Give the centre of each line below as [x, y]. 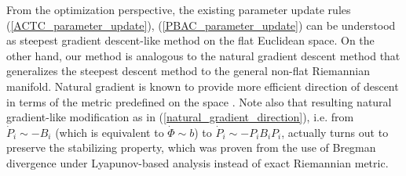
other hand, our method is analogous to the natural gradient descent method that [203, 55]
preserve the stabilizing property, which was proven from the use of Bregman [191, 147]
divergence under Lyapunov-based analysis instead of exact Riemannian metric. [198, 162]
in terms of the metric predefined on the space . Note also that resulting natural [199, 101]
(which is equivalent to [110, 132]
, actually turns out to [335, 132]
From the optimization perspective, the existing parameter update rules [179, 9]
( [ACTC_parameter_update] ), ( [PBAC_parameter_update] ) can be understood [201, 25]
